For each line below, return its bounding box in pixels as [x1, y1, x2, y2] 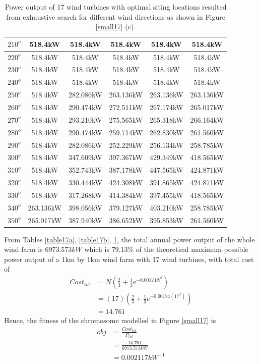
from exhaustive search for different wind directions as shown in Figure [6, 11, 225, 22]
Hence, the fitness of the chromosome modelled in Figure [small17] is [4, 315, 216, 326]
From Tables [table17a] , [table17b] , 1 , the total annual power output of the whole [4, 234, 255, 244]
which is [84, 244, 109, 254]
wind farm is [4, 244, 43, 254]
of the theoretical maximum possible [136, 244, 248, 254]
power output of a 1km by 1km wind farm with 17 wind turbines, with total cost [4, 253, 254, 264]
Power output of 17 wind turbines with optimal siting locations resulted [5, 2, 227, 12]
